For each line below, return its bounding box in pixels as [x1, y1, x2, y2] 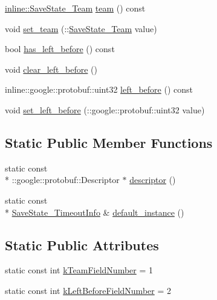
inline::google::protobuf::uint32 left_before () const [5, 83, 193, 96]
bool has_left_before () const [5, 42, 115, 55]
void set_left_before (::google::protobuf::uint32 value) [5, 103, 205, 116]
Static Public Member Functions [5, 133, 213, 152]
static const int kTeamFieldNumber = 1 [5, 264, 153, 276]
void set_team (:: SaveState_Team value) [5, 22, 157, 35]
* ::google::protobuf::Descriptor [5, 173, 120, 186]
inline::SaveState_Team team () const [5, 2, 146, 14]
